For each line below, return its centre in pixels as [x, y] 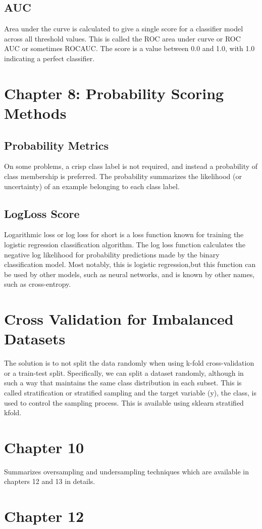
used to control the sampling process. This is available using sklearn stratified [124, 402]
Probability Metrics [57, 145]
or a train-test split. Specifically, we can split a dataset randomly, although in [124, 372]
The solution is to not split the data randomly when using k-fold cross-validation [129, 363]
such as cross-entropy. [38, 284]
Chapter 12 [44, 516]
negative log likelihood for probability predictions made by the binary [112, 254]
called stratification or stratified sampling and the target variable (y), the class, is [130, 392]
